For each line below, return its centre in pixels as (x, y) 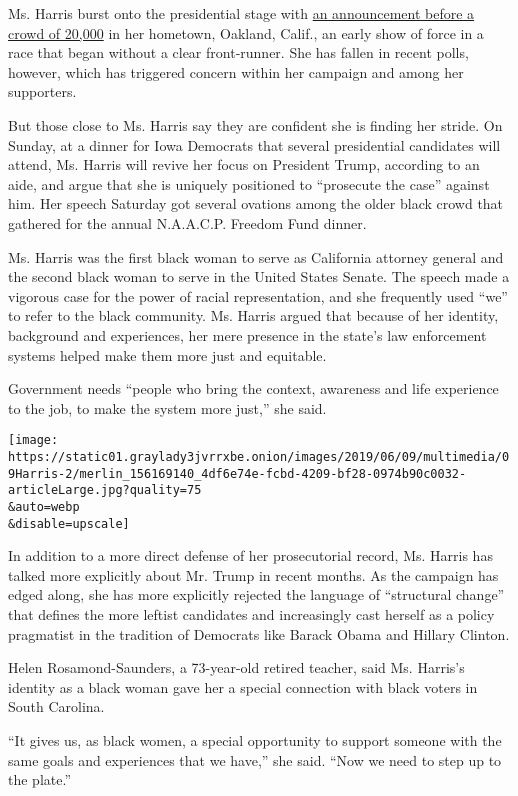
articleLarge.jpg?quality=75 (105, 490)
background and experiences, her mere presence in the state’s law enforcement (247, 334)
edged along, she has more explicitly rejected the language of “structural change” (256, 594)
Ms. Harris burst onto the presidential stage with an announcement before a (241, 13)
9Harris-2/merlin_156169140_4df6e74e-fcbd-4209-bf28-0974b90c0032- (237, 473)
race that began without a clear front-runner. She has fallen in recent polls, (238, 52)
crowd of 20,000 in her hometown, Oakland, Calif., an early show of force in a (246, 32)
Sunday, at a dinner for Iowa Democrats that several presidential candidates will (254, 144)
